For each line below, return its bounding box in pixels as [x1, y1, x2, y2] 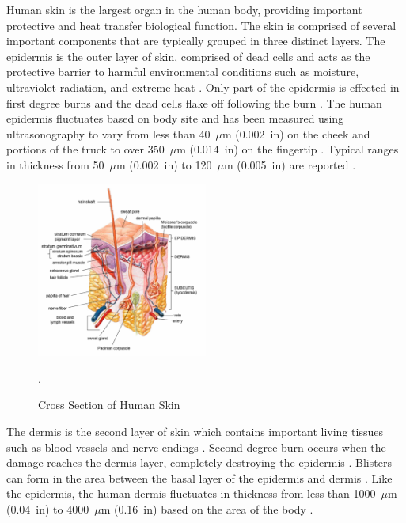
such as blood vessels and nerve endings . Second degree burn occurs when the [6, 438, 386, 455]
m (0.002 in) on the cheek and [222, 125, 370, 142]
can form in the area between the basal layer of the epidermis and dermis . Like [6, 469, 393, 486]
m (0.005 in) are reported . [223, 156, 356, 172]
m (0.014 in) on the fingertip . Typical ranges [176, 141, 399, 157]
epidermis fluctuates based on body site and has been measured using [6, 110, 344, 127]
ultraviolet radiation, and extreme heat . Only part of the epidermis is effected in [6, 78, 400, 95]
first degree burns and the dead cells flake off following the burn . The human [6, 94, 382, 111]
